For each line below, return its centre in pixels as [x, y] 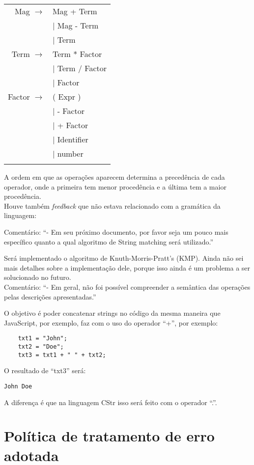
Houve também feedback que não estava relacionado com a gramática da [112, 205]
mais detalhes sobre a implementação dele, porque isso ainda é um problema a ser [127, 267]
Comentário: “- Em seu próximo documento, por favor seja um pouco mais [116, 232]
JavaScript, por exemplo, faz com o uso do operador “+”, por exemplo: [111, 322]
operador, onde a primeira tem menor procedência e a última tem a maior [115, 186]
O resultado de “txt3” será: [45, 370]
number [70, 153]
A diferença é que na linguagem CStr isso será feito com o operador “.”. [111, 402]
